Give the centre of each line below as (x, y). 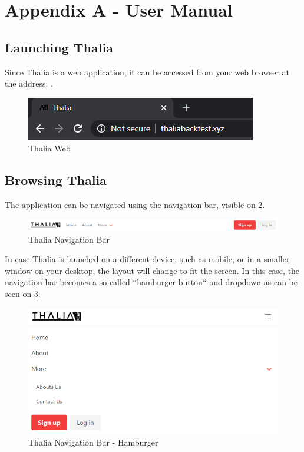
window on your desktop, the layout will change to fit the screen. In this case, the (152, 270)
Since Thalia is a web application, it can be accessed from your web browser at (147, 72)
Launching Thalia (59, 47)
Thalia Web (49, 148)
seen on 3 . (23, 293)
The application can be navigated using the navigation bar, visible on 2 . (135, 205)
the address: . (29, 83)
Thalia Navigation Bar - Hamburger (93, 442)
